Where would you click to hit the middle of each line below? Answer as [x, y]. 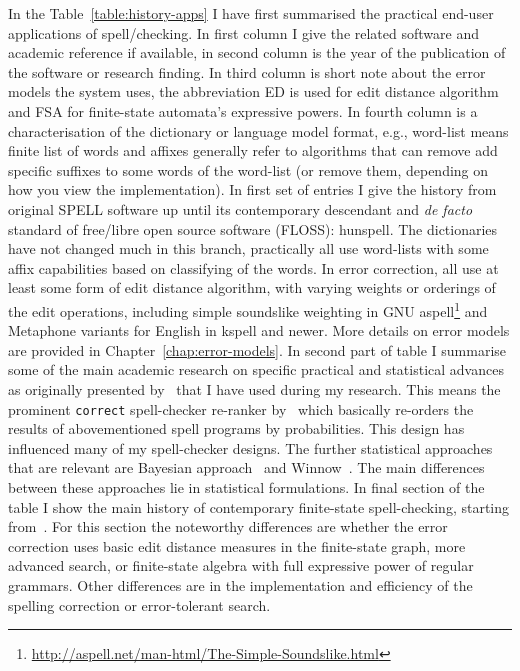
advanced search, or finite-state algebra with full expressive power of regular [241, 565]
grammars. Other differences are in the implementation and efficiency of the [240, 584]
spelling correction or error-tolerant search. [139, 604]
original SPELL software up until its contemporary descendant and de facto [240, 208]
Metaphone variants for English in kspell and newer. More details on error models [259, 330]
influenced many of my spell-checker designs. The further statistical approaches [250, 447]
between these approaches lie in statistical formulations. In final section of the [246, 486]
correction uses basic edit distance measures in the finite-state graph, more [237, 545]
